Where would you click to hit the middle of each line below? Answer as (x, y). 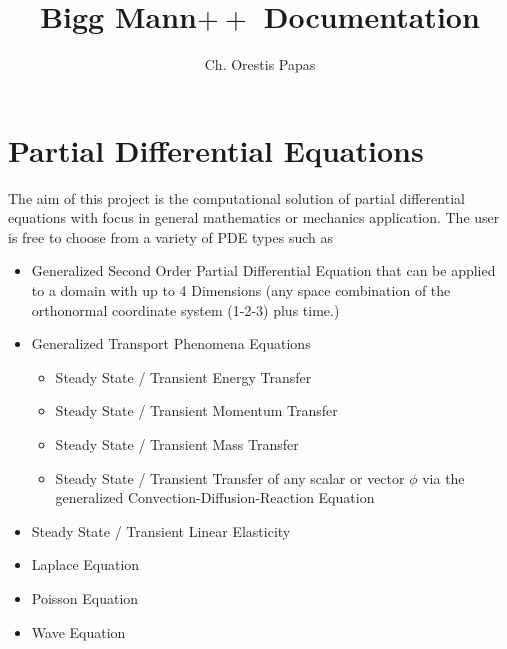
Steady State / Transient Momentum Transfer (196, 410)
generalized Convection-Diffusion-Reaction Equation (215, 497)
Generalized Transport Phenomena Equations (171, 343)
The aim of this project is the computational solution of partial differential (236, 197)
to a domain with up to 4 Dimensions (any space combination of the (241, 290)
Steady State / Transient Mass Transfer (177, 444)
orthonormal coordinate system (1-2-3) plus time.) (185, 309)
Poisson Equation (85, 597)
